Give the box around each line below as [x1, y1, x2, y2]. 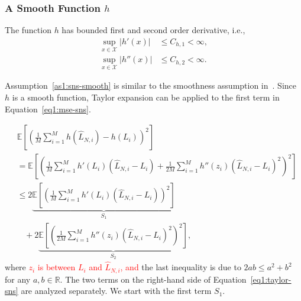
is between [37, 261, 76, 273]
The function [5, 24, 51, 36]
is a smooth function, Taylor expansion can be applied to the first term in [12, 90, 280, 103]
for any [5, 273, 31, 285]
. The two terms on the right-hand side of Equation [60, 273, 247, 285]
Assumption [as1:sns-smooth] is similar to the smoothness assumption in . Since [5, 79, 296, 92]
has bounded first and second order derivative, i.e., [62, 24, 245, 36]
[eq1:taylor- [250, 273, 292, 285]
